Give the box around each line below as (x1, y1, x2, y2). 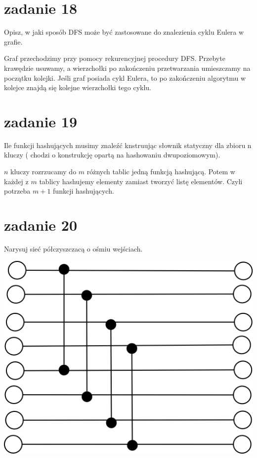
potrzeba (4, 186, 31, 196)
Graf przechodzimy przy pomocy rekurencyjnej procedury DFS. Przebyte (4, 53, 225, 63)
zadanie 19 (4, 111, 78, 131)
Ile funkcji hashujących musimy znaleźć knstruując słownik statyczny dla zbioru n (4, 140, 252, 150)
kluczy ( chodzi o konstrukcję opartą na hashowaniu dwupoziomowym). (4, 150, 220, 160)
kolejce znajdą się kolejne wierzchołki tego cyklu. (4, 82, 152, 93)
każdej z (4, 176, 29, 186)
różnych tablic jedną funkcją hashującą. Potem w (86, 166, 235, 176)
